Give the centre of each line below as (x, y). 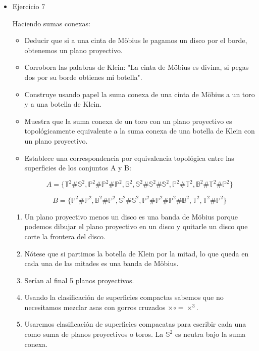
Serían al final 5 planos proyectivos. (79, 280)
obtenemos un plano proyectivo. (73, 50)
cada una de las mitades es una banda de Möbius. (101, 263)
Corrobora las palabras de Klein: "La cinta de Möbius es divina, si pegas (137, 67)
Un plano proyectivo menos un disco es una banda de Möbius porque (131, 216)
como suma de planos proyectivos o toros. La (94, 334)
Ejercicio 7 (29, 6)
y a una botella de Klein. (63, 104)
